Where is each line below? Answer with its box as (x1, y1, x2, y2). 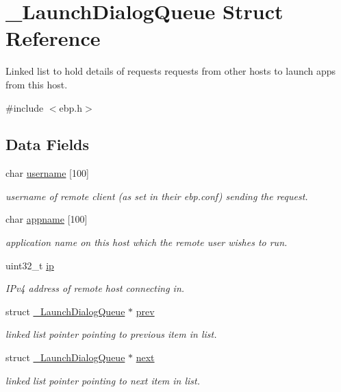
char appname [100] (5, 212, 88, 226)
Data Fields (5, 134, 90, 155)
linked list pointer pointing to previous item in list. (5, 327, 217, 341)
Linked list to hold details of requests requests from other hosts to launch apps (5, 64, 336, 78)
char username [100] (5, 166, 89, 180)
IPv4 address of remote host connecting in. (5, 281, 185, 295)
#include (5, 100, 44, 114)
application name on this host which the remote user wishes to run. (5, 235, 288, 249)
